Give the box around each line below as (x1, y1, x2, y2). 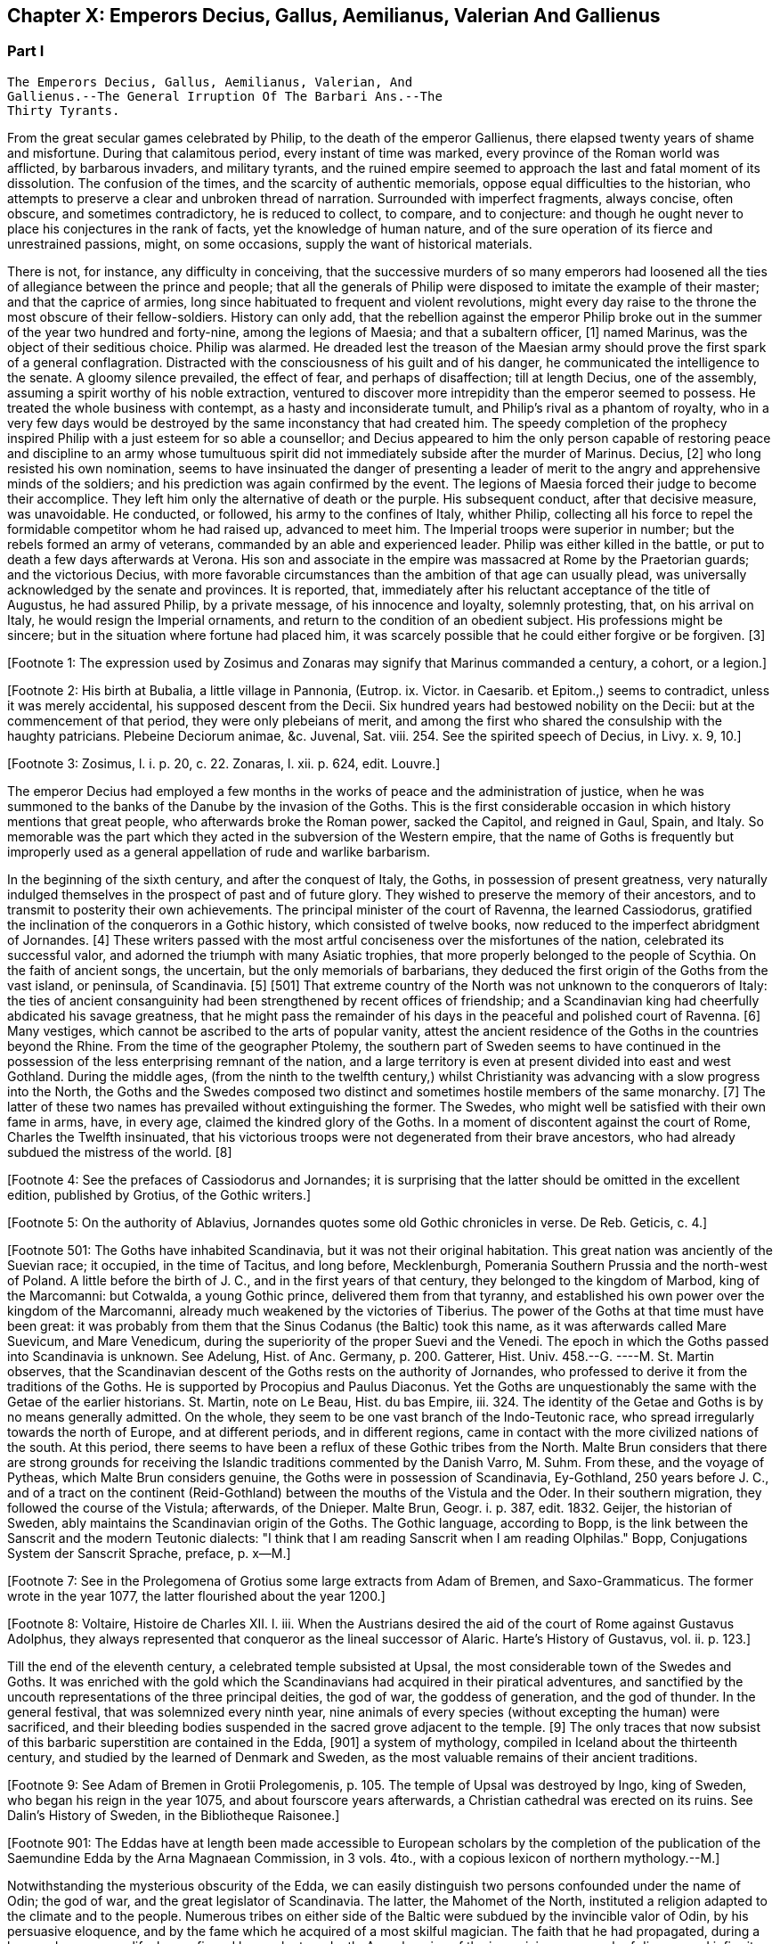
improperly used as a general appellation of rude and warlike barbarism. (7, 843, 431, 859)
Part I (7, 42, 45, 61)
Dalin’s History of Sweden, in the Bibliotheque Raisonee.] (7, 1807, 340, 1823)
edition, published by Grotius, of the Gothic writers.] (7, 1186, 312, 1202)
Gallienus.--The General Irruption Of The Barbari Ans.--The (7, 88, 443, 103)
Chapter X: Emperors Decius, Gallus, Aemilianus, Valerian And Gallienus (7, 4, 661, 27)
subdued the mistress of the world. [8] (7, 1144, 232, 1160)
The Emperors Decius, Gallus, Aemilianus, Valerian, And (7, 74, 413, 89)
